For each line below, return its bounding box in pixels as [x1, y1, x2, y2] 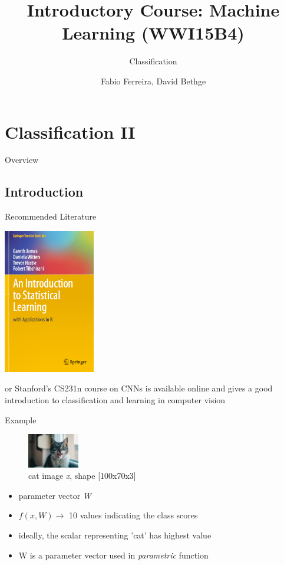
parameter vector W [18, 489, 91, 501]
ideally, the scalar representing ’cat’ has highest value [18, 528, 212, 541]
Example [5, 413, 37, 426]
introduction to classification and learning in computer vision [5, 394, 226, 406]
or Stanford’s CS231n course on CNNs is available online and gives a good [5, 382, 273, 394]
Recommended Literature [5, 210, 97, 223]
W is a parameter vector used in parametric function [18, 548, 209, 561]
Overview [5, 154, 39, 166]
